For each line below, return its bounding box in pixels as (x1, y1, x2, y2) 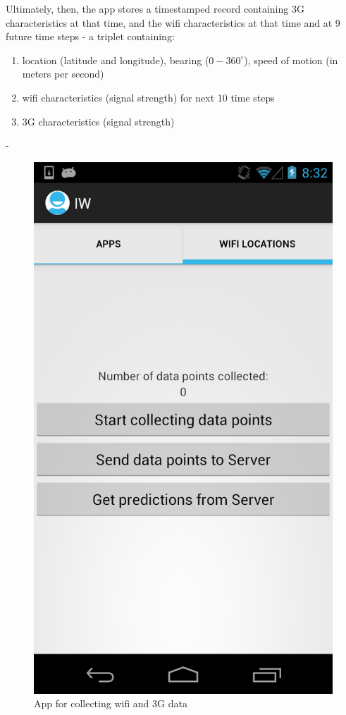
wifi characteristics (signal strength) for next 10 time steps (22, 90, 275, 104)
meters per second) (22, 66, 104, 81)
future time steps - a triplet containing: (6, 29, 175, 44)
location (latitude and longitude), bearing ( (22, 52, 209, 67)
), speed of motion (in (244, 52, 338, 67)
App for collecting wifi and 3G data (34, 696, 187, 711)
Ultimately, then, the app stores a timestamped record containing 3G (6, 1, 304, 16)
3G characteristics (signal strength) (22, 114, 175, 128)
